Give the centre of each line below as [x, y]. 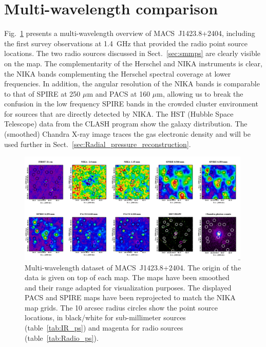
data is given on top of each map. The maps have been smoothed [127, 277]
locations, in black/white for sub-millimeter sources [105, 317]
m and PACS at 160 [119, 93]
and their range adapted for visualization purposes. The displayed [128, 287]
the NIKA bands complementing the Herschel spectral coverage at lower [118, 73]
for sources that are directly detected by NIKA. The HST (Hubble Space [119, 113]
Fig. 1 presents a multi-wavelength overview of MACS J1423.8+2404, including [130, 33]
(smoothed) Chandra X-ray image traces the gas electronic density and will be [127, 134]
